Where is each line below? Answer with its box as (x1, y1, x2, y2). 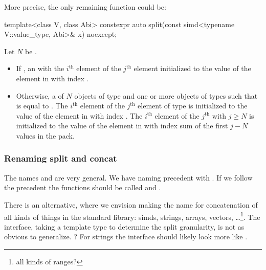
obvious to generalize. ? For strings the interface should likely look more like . (4, 231, 248, 242)
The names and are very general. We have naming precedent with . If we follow (4, 172, 253, 183)
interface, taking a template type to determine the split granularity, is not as (4, 221, 245, 232)
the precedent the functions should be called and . (4, 182, 161, 193)
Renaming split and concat (4, 152, 117, 165)
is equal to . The (16, 100, 68, 111)
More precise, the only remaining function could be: (4, 2, 166, 12)
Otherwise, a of (16, 90, 64, 101)
